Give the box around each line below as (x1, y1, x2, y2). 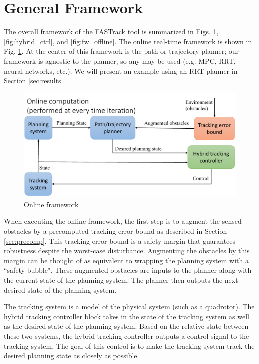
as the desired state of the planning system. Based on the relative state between (4, 321, 249, 331)
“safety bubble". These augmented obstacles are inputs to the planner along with (4, 265, 252, 275)
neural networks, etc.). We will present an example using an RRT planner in (4, 65, 238, 76)
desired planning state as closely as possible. (4, 350, 139, 361)
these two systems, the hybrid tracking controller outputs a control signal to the (4, 330, 249, 341)
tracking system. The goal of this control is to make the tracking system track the (4, 340, 255, 351)
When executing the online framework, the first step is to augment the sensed (4, 216, 242, 226)
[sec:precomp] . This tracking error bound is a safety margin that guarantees (4, 235, 236, 246)
